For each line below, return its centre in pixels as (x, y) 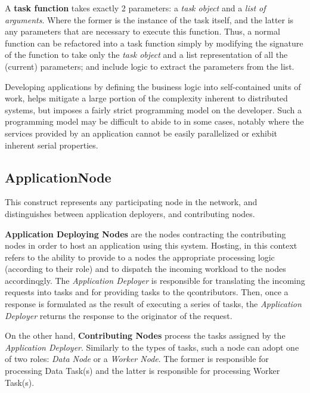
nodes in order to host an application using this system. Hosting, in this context (151, 245)
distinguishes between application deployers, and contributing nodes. (130, 213)
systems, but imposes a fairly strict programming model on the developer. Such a (154, 109)
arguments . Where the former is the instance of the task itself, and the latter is (149, 19)
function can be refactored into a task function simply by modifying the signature (154, 43)
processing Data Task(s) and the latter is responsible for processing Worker (142, 371)
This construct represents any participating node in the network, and (131, 202)
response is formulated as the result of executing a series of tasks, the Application (153, 304)
